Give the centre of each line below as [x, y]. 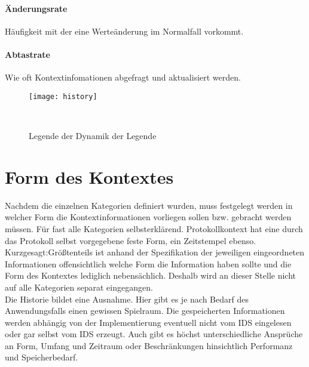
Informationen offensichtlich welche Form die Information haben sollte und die [148, 263]
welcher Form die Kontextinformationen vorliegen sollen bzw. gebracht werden [148, 217]
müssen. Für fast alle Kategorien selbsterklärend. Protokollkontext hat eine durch [154, 228]
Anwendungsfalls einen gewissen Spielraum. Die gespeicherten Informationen [145, 311]
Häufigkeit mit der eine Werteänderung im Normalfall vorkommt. [124, 31]
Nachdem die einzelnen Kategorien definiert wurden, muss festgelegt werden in [149, 205]
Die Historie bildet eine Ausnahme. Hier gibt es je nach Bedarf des [127, 299]
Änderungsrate [36, 8]
